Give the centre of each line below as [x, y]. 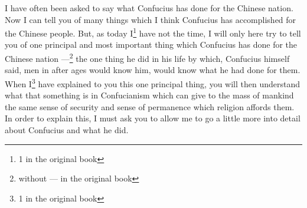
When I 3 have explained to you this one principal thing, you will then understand [153, 82]
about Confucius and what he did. [67, 129]
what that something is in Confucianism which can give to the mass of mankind [149, 95]
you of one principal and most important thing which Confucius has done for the [151, 44]
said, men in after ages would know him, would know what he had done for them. [153, 70]
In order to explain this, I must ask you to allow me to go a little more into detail [153, 118]
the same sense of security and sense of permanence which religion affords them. [150, 106]
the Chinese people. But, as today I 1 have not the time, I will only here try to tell [153, 32]
